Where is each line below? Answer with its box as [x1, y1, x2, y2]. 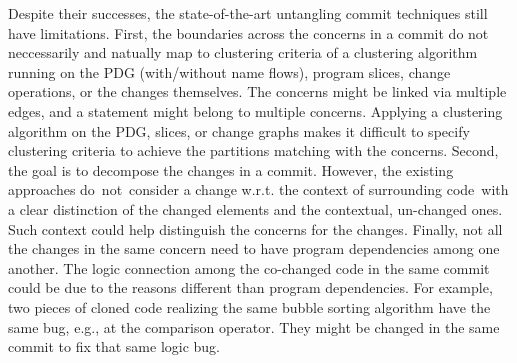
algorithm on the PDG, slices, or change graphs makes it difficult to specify [8, 120, 470, 141]
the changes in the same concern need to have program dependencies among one [8, 238, 500, 259]
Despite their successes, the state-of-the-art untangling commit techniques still [8, 3, 488, 23]
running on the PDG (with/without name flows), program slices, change [8, 61, 451, 82]
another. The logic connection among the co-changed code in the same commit [8, 257, 490, 278]
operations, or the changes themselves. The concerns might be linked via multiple [8, 81, 507, 102]
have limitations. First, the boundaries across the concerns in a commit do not [8, 22, 489, 43]
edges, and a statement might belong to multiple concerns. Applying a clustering [8, 100, 503, 121]
